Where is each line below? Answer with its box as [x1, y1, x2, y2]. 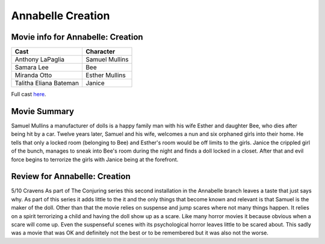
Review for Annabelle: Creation [11, 171, 131, 181]
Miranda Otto [14, 71, 52, 79]
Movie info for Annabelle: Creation [11, 32, 144, 42]
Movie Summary [11, 106, 75, 117]
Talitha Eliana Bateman [14, 79, 79, 87]
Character [85, 47, 116, 56]
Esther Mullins [85, 71, 126, 79]
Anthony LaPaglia [14, 55, 65, 64]
